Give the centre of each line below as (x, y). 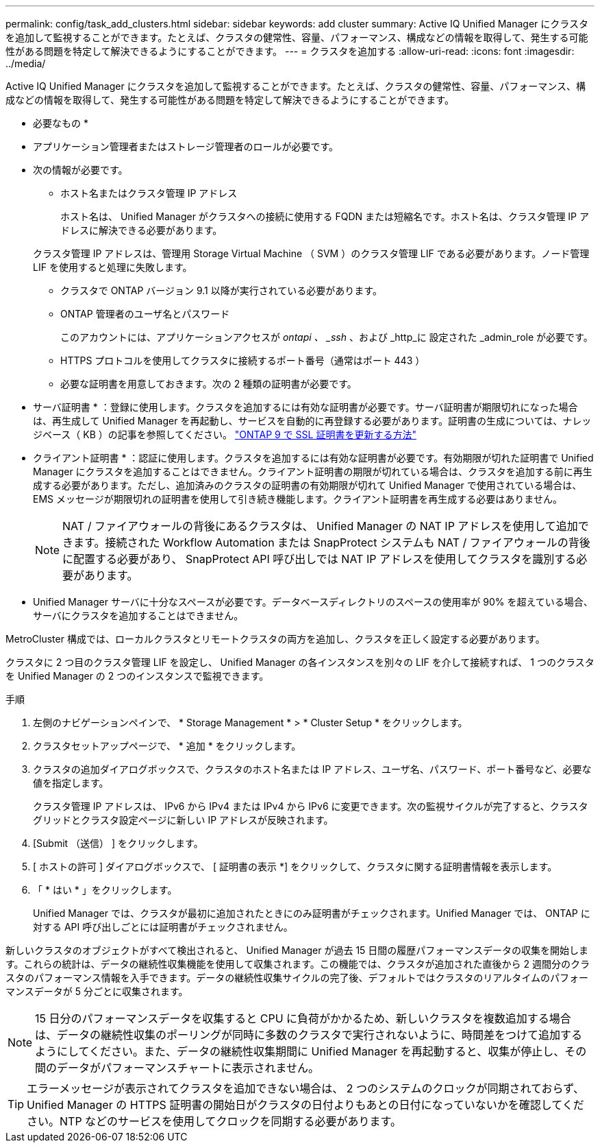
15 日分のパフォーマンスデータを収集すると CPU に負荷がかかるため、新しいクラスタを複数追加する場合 (303, 1018)
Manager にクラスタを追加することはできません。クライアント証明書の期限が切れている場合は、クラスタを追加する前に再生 (313, 471)
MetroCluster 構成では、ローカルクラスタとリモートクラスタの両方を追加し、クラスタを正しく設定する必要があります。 (275, 639)
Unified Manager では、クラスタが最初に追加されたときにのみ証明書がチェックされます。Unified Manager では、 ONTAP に (312, 913)
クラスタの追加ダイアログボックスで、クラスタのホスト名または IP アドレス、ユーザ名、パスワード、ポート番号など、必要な (312, 769)
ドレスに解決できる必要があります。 (141, 230)
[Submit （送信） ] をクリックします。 (118, 843)
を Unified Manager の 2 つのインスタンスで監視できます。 (137, 676)
